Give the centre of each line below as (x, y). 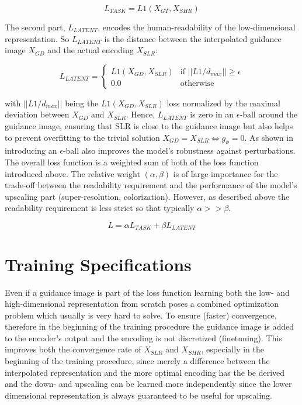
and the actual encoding (91, 50)
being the (82, 103)
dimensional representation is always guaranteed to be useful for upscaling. (138, 395)
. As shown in (269, 137)
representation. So (37, 38)
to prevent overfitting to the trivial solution (82, 137)
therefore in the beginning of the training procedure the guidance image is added (149, 326)
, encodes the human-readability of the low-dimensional (197, 27)
